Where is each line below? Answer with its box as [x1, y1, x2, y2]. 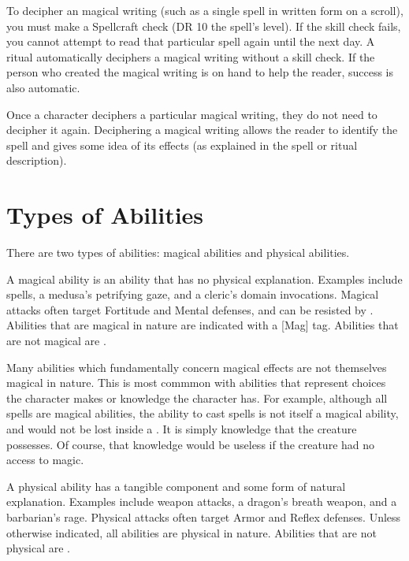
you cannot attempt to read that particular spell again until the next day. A [6, 33, 375, 50]
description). [6, 152, 67, 169]
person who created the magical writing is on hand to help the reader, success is [6, 64, 394, 80]
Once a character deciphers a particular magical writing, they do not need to [6, 106, 377, 122]
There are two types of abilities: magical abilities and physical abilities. [6, 244, 350, 261]
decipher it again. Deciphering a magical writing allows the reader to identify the [6, 121, 398, 138]
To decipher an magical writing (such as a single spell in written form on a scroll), [6, 2, 403, 18]
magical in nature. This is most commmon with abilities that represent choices [6, 374, 386, 391]
